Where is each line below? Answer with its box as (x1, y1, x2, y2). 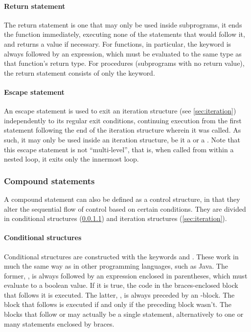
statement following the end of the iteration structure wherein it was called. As (4, 125, 241, 135)
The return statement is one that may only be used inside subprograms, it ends (4, 19, 242, 29)
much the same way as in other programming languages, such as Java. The (4, 261, 228, 271)
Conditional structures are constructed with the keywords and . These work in (4, 251, 239, 261)
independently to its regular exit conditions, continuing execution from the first (4, 115, 242, 125)
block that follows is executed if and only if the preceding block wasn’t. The (4, 299, 231, 309)
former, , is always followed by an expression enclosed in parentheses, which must (4, 270, 248, 280)
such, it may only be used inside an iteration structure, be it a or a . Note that (4, 134, 241, 144)
